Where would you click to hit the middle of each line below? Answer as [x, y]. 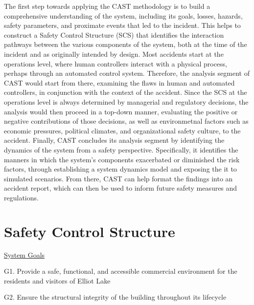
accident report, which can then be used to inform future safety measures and [121, 188]
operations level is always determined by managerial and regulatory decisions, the [126, 101]
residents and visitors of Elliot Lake [57, 280]
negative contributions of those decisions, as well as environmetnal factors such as [126, 121]
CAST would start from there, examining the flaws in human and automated [119, 82]
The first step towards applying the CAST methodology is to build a [107, 6]
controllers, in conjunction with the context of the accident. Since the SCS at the [126, 92]
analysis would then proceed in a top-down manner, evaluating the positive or [121, 111]
